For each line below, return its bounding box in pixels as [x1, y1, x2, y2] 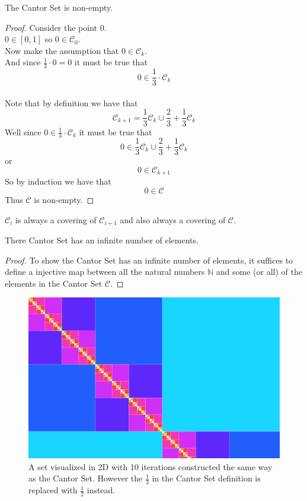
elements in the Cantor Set [5, 277, 103, 289]
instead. [87, 484, 116, 496]
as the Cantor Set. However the [28, 472, 143, 484]
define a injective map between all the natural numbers [5, 265, 205, 278]
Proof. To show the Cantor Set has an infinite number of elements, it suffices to [5, 253, 293, 266]
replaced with [28, 484, 78, 496]
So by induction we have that [5, 175, 111, 188]
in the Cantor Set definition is [152, 472, 261, 484]
